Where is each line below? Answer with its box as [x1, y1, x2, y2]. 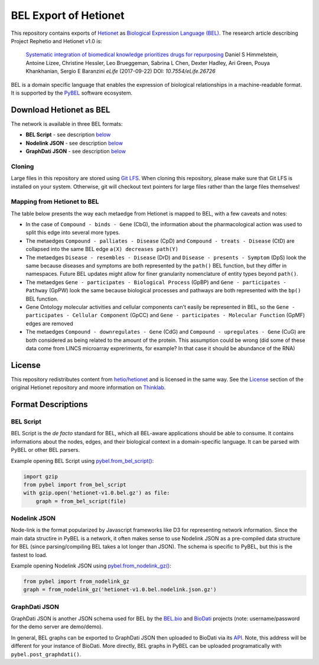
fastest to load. [11, 551, 47, 558]
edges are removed [25, 320, 73, 327]
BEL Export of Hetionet [11, 9, 125, 22]
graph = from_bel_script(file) [35, 498, 126, 504]
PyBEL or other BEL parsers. [11, 446, 80, 454]
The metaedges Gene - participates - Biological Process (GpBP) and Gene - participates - [25, 278, 287, 286]
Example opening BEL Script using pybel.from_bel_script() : [11, 457, 154, 464]
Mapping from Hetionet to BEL [11, 198, 99, 206]
